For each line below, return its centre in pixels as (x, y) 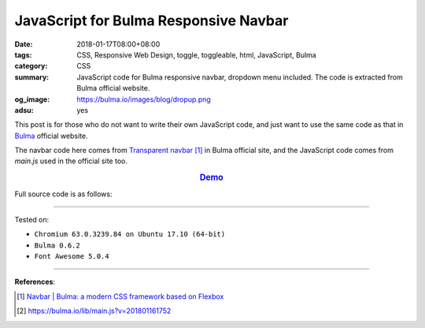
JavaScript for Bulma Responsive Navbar (152, 20)
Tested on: (32, 219)
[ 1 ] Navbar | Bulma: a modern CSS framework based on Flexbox (120, 296)
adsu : (24, 110)
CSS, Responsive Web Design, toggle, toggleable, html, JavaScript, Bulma (196, 54)
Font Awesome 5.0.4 (72, 257)
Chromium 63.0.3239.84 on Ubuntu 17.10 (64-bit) (130, 234)
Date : (24, 44)
